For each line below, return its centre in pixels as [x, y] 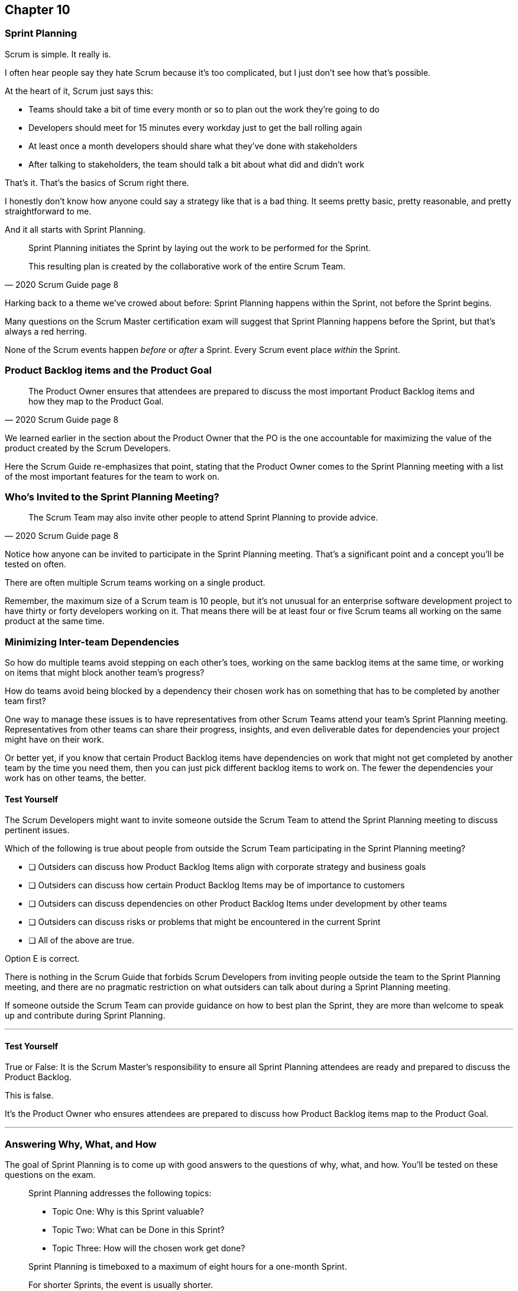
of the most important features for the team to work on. [112, 476]
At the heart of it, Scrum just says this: [79, 91]
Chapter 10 [38, 10]
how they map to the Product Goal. [96, 401]
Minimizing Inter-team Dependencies [92, 642]
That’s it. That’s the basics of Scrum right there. [97, 182]
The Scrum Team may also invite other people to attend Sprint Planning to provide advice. [203, 518]
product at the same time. [55, 621]
